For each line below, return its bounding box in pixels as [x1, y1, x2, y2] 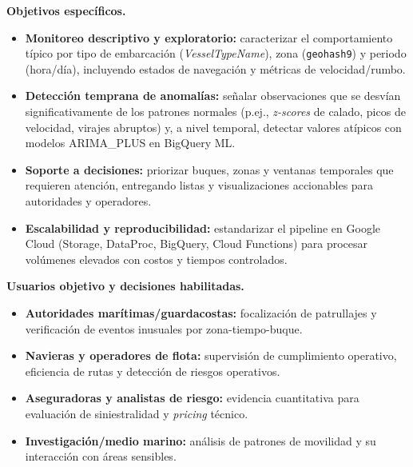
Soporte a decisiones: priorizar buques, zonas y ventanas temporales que [25, 161, 394, 178]
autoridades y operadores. [25, 193, 152, 209]
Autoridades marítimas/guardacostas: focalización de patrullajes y [25, 304, 377, 321]
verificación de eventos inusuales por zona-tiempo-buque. [25, 320, 303, 337]
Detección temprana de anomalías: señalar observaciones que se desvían [25, 87, 401, 104]
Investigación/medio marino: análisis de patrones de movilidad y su [25, 432, 376, 449]
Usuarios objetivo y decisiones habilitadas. [6, 277, 244, 294]
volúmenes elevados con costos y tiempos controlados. [25, 250, 288, 267]
